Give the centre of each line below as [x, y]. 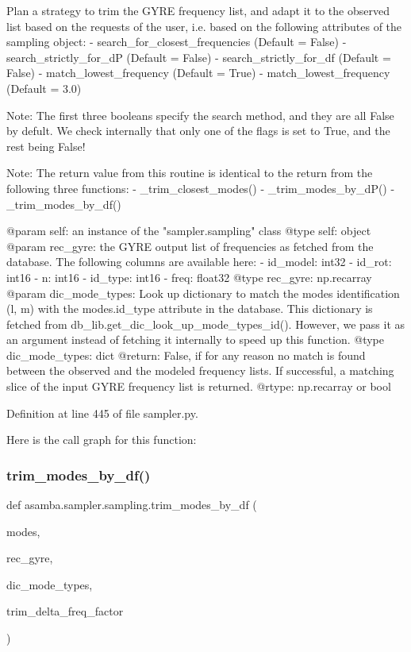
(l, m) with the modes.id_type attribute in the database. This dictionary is [190, 309]
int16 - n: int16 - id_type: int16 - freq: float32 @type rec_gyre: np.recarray [189, 277]
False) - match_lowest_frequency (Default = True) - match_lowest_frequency [198, 73]
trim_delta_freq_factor [65, 611]
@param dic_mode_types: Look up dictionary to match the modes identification [203, 293]
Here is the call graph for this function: [102, 440]
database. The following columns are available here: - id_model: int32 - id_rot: [199, 262]
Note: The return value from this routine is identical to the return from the [190, 173]
